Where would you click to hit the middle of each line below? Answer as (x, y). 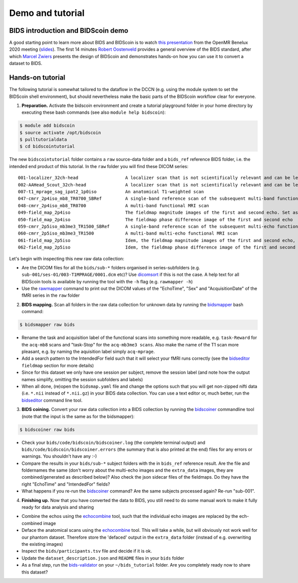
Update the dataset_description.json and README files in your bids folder (103, 558)
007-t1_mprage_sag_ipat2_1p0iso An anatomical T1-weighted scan (111, 192)
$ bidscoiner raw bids (47, 429)
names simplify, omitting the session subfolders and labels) (82, 379)
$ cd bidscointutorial (47, 146)
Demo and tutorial (47, 13)
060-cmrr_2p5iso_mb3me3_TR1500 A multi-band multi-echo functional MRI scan (128, 233)
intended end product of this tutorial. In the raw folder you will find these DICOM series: (99, 166)
